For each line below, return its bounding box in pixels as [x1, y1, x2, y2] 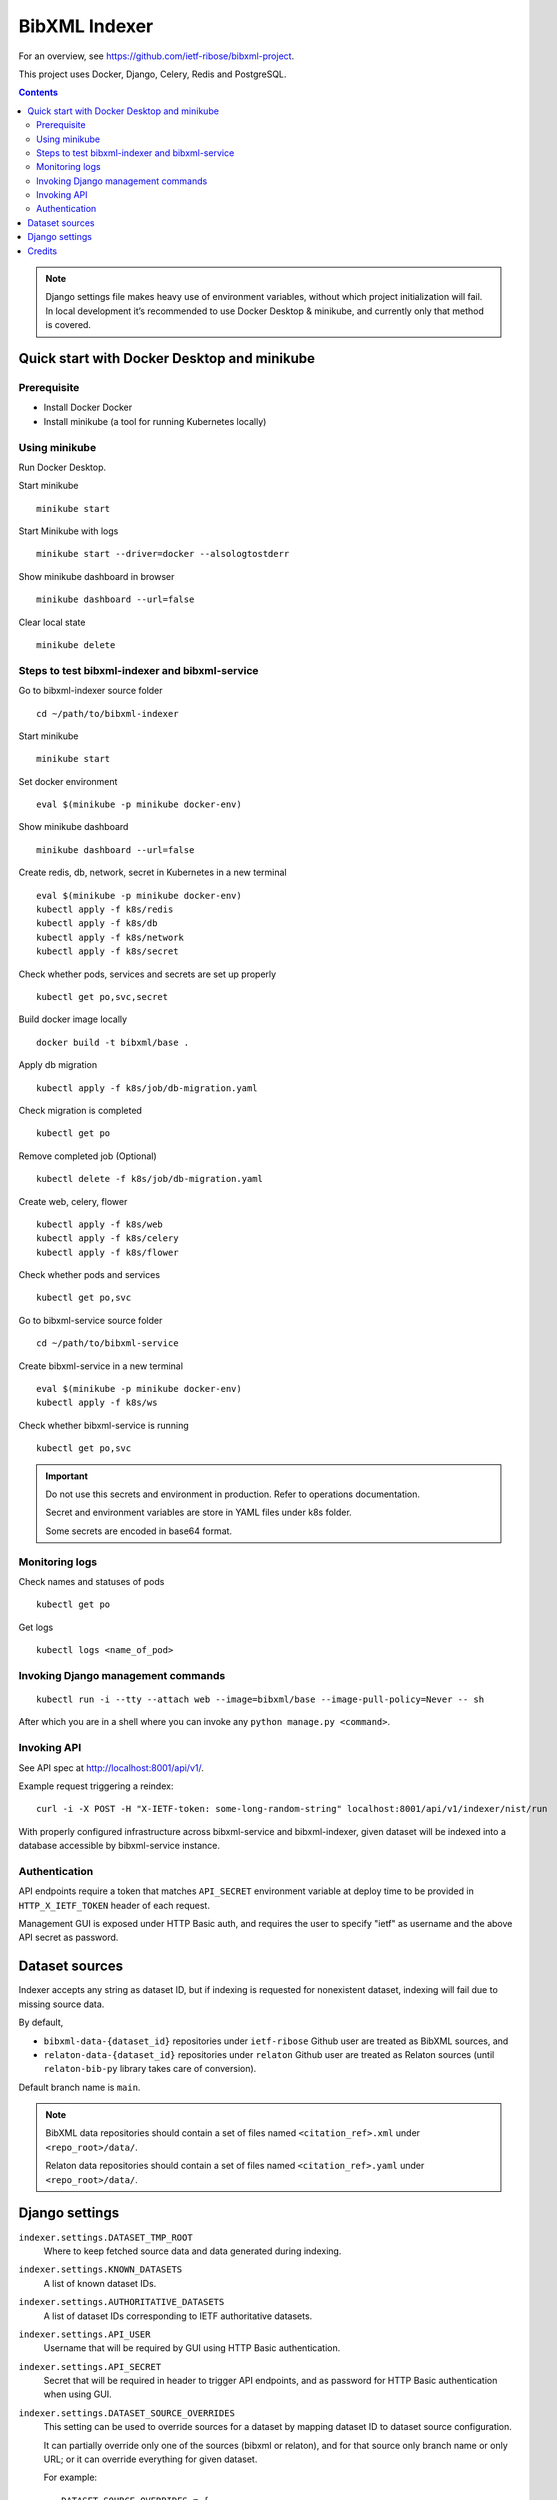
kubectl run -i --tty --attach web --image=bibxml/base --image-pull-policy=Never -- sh [36, 1694, 485, 1705]
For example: [43, 2471, 98, 2484]
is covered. [45, 319, 92, 331]
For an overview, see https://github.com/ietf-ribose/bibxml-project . [18, 50, 295, 62]
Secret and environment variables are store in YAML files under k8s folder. [45, 1506, 352, 1519]
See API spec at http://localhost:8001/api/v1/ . [18, 1761, 204, 1774]
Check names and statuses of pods [18, 1575, 165, 1587]
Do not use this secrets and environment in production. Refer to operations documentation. [45, 1488, 420, 1500]
